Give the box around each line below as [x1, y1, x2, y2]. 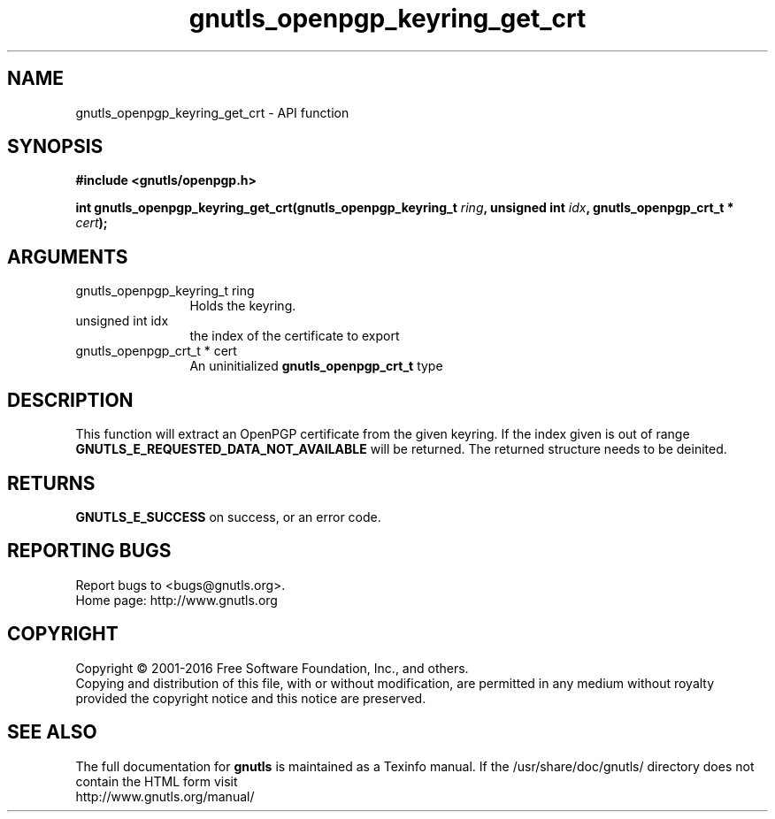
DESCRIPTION [7, 388, 134, 411]
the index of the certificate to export [189, 328, 400, 344]
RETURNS [7, 471, 96, 494]
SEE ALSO [7, 721, 97, 744]
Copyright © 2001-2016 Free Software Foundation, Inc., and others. [75, 660, 469, 676]
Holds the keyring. [189, 298, 296, 314]
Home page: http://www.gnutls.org [75, 592, 278, 608]
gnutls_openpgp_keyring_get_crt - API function [75, 104, 349, 120]
